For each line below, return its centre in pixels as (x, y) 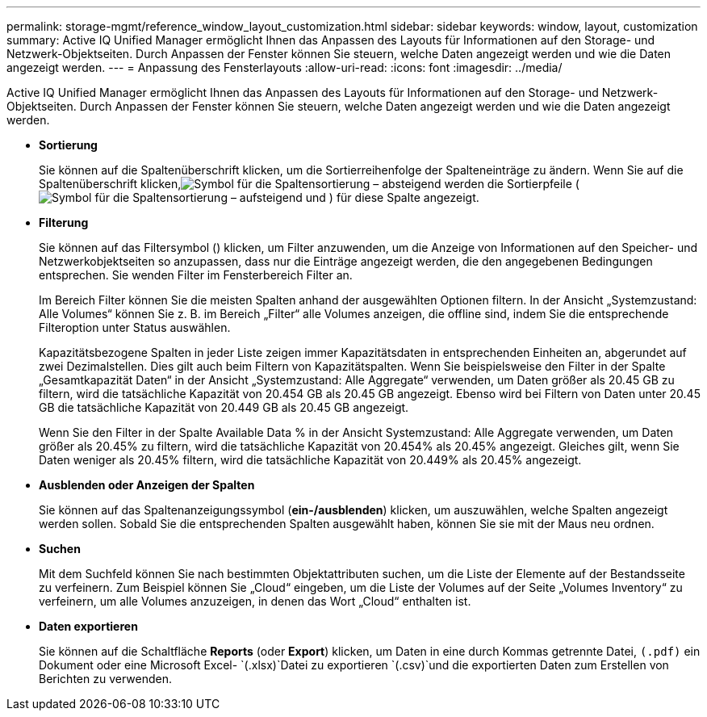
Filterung (64, 222)
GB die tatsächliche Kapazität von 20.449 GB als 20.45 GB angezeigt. (224, 407)
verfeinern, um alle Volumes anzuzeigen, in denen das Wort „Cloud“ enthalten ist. (255, 601)
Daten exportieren (88, 626)
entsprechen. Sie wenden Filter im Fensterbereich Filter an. (196, 275)
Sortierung (68, 145)
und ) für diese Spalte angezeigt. (392, 197)
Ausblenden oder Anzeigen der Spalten (147, 485)
